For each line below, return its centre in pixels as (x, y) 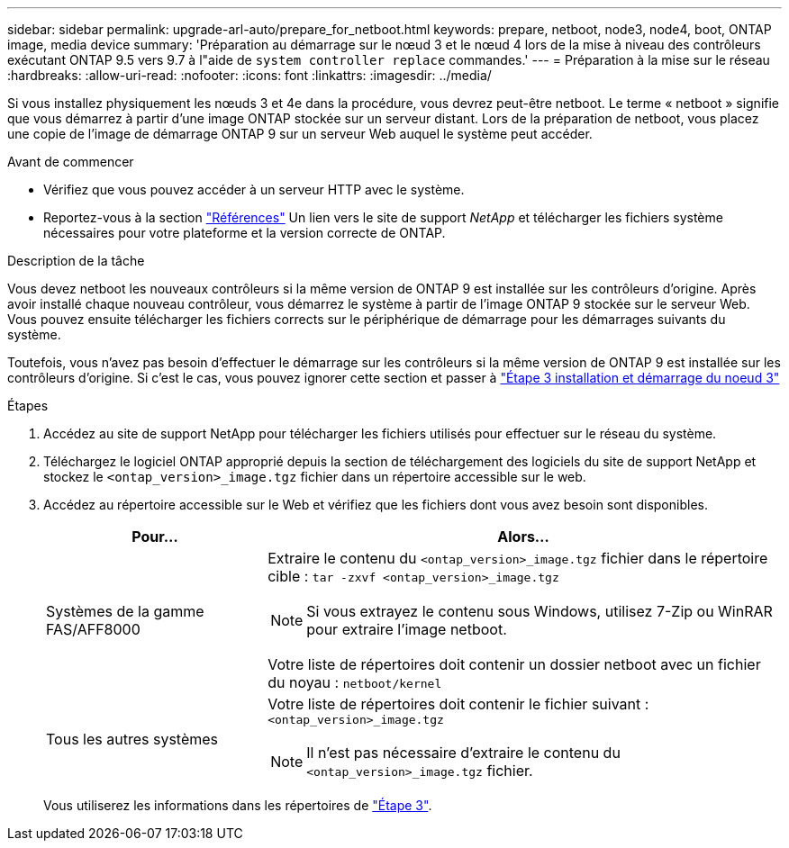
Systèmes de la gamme (125, 611)
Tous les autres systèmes (132, 739)
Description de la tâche (76, 261)
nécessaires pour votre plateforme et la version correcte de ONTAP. (245, 233)
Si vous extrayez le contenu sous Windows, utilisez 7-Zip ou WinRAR (540, 611)
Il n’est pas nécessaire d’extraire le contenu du (463, 753)
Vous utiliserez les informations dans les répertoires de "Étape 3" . (238, 805)
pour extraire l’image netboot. (407, 629)
